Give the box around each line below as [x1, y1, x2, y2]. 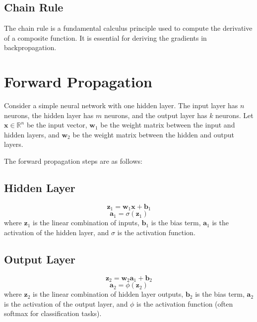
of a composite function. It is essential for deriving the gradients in [4, 32, 207, 43]
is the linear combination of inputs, [32, 217, 139, 228]
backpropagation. [4, 42, 57, 53]
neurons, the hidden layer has [4, 110, 94, 120]
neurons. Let [215, 110, 254, 120]
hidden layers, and [4, 129, 60, 139]
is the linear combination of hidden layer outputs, [32, 289, 184, 299]
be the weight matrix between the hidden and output [72, 129, 234, 139]
